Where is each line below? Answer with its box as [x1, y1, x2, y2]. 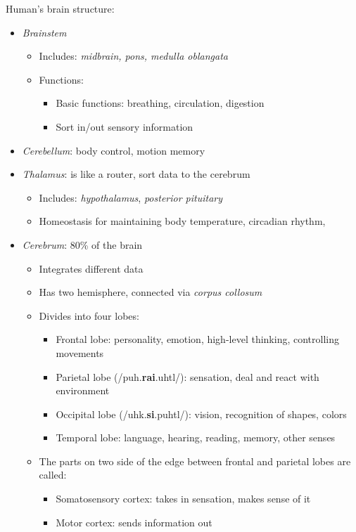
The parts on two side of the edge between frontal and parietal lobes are [39, 453, 351, 468]
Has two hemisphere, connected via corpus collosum [39, 285, 262, 299]
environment [56, 383, 110, 398]
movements [56, 345, 104, 360]
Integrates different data [39, 261, 144, 275]
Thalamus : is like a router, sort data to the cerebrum [22, 167, 250, 181]
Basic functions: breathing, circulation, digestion [56, 96, 265, 110]
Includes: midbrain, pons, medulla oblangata [39, 48, 228, 63]
